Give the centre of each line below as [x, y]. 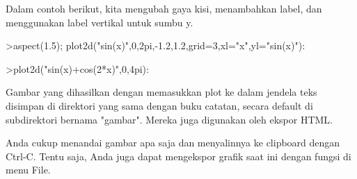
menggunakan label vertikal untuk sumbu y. [100, 22]
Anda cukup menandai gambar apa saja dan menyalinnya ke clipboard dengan [173, 143]
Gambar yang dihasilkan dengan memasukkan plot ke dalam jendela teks [161, 92]
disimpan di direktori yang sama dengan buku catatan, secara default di [159, 105]
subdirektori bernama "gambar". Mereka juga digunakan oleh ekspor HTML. [169, 119]
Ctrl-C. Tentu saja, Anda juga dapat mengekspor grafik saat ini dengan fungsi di [178, 156]
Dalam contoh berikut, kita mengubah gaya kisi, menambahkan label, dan [164, 8]
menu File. [28, 170]
